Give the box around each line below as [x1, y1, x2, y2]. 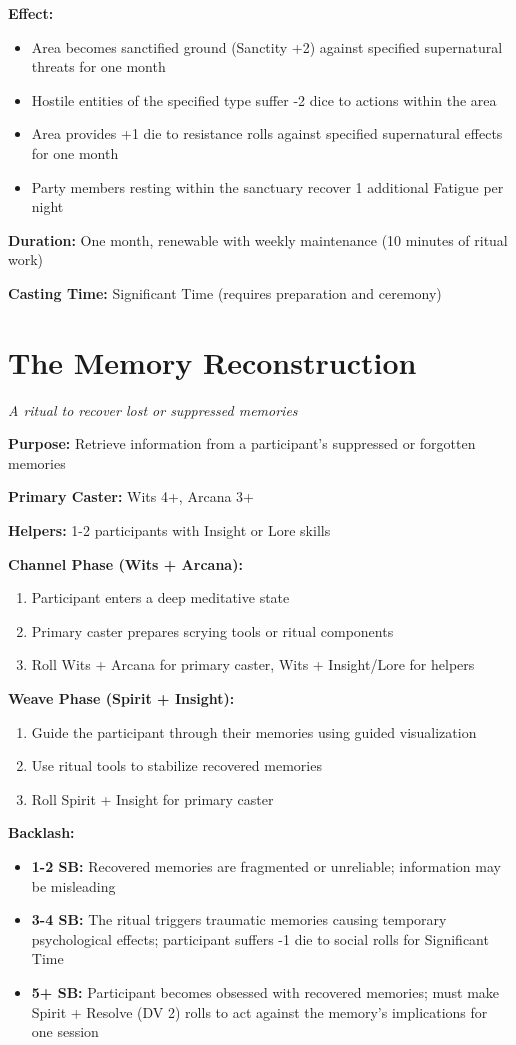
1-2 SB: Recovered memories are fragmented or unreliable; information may [31, 855, 501, 876]
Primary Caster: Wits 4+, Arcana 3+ [8, 486, 254, 507]
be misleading [31, 875, 116, 896]
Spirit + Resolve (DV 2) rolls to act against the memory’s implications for [31, 1001, 488, 1022]
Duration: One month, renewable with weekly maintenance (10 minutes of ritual [8, 229, 508, 250]
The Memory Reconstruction [8, 341, 417, 382]
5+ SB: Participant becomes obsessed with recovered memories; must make [31, 981, 500, 1002]
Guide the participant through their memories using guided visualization [31, 721, 477, 742]
